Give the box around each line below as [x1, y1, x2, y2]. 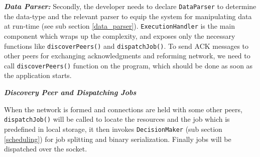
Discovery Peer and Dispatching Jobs [4, 87, 137, 97]
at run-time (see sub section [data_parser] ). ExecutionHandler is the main [4, 21, 235, 31]
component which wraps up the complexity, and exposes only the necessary [4, 30, 235, 41]
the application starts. [4, 70, 72, 81]
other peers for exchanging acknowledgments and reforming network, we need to [4, 50, 250, 61]
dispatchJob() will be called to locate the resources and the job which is [4, 114, 230, 124]
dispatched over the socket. [4, 143, 87, 154]
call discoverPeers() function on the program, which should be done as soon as [4, 60, 253, 70]
